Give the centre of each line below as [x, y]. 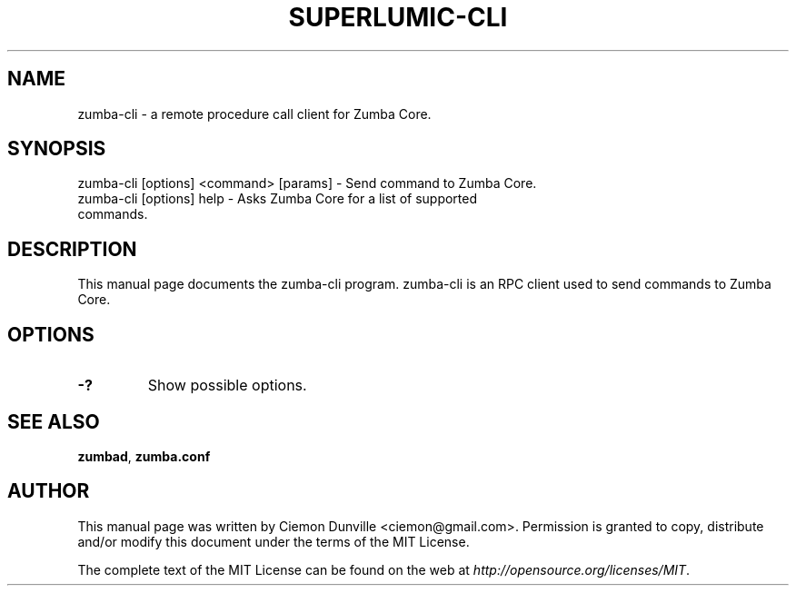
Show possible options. [227, 385]
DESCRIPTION [72, 249]
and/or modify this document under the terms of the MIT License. [274, 541]
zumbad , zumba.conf [144, 456]
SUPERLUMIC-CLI [398, 17]
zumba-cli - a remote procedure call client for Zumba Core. [254, 114]
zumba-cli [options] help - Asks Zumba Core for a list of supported [278, 199]
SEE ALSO [54, 421]
